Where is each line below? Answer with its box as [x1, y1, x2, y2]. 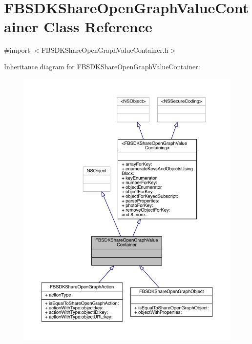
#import [4, 45, 30, 55]
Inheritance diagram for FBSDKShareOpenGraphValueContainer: [4, 61, 200, 71]
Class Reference [43, 17, 152, 37]
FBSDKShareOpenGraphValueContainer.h [41, 45, 168, 55]
